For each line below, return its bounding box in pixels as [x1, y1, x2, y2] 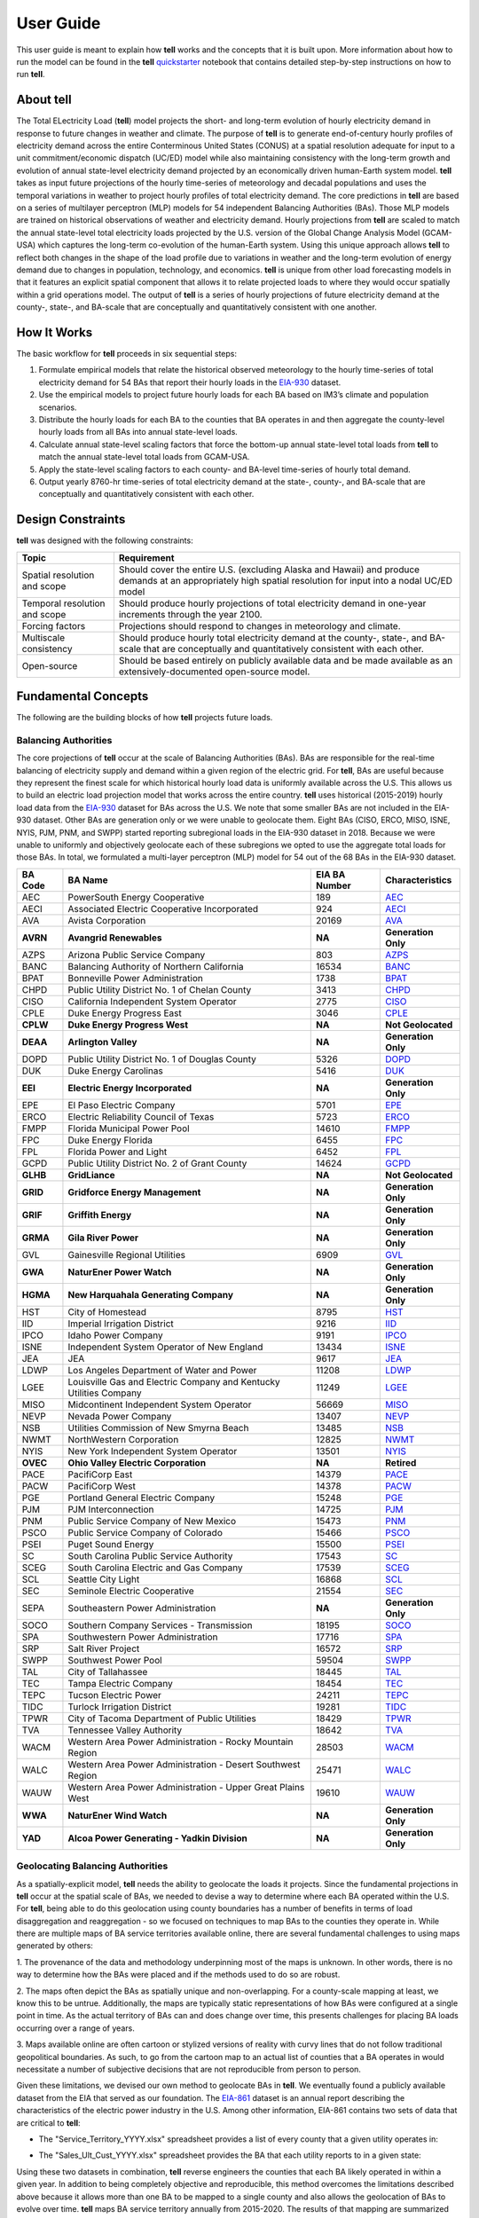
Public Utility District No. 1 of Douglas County [67, 1052, 256, 1065]
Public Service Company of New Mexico [67, 1514, 237, 1527]
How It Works [16, 325, 93, 340]
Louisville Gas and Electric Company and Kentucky [67, 1375, 281, 1388]
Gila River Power [67, 1231, 139, 1244]
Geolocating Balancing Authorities [16, 1860, 169, 1872]
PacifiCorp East [67, 1468, 133, 1481]
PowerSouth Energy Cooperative [67, 891, 205, 903]
